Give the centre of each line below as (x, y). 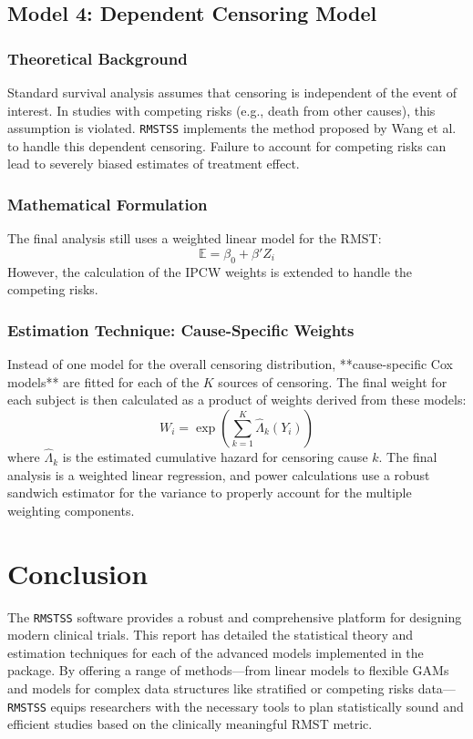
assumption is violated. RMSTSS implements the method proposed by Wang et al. (232, 128)
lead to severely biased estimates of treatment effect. (154, 164)
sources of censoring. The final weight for (333, 381)
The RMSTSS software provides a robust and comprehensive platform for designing (235, 616)
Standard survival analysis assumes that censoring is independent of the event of (232, 92)
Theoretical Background (98, 58)
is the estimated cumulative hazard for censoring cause (215, 457)
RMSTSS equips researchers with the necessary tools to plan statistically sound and (236, 706)
